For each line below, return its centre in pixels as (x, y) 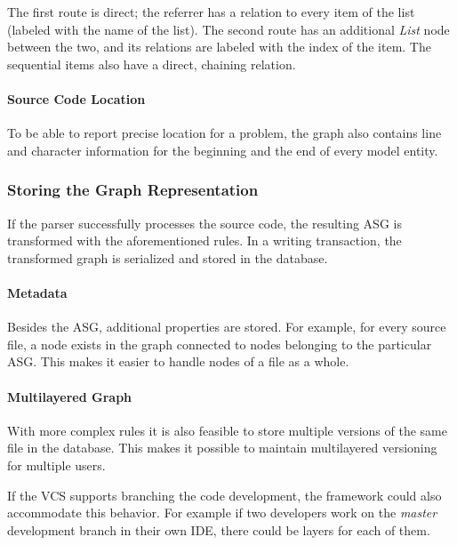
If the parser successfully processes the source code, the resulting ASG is (204, 223)
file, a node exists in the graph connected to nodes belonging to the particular (220, 344)
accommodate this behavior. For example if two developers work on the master (222, 513)
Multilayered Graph (70, 396)
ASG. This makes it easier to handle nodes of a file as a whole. (178, 361)
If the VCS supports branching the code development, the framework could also (224, 495)
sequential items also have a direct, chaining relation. (152, 64)
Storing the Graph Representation (133, 190)
